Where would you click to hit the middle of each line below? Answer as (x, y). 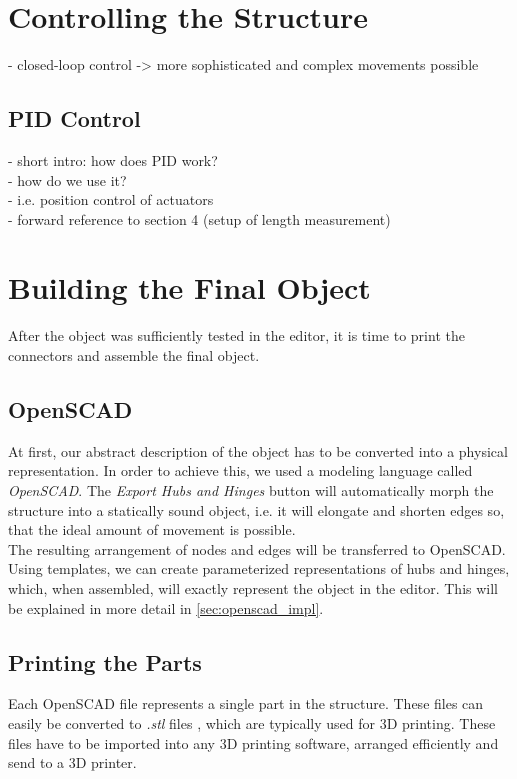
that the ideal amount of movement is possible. (152, 529)
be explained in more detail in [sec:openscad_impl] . (166, 607)
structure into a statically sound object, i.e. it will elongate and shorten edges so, (256, 509)
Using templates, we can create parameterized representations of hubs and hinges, (259, 568)
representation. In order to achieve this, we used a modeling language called (240, 470)
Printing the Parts (105, 661)
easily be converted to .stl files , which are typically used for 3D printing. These (252, 722)
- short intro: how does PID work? (113, 159)
